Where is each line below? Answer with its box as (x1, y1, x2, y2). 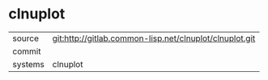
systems (12, 58, 45, 70)
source (12, 33, 39, 44)
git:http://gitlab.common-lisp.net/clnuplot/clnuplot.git (52, 33, 256, 44)
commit (12, 46, 41, 57)
